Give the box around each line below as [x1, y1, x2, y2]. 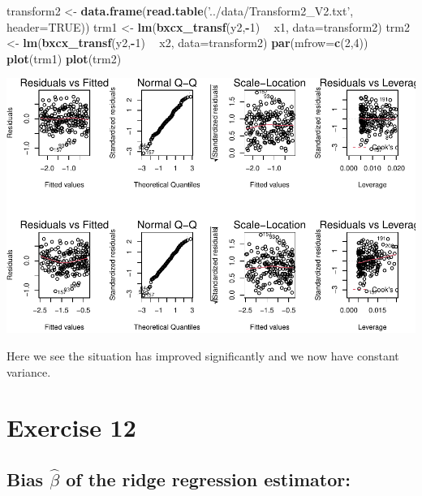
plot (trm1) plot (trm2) [6, 50, 122, 67]
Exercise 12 [6, 411, 136, 444]
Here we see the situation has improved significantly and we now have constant [6, 347, 399, 364]
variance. [6, 363, 51, 380]
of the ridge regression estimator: [66, 466, 351, 491]
